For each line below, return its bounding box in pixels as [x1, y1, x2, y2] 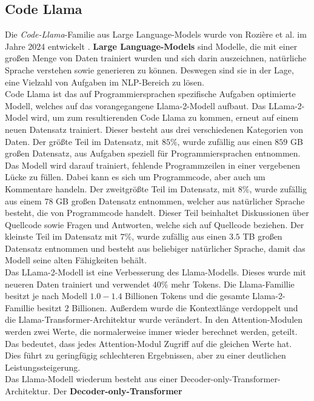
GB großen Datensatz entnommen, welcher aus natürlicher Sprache [56, 194, 305, 207]
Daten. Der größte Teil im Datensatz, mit [5, 135, 159, 147]
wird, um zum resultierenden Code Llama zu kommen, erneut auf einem [30, 111, 299, 124]
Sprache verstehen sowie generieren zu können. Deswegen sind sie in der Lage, [5, 63, 294, 76]
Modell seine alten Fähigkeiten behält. [5, 254, 147, 266]
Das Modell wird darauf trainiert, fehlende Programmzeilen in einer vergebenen [5, 158, 300, 171]
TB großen [242, 230, 282, 243]
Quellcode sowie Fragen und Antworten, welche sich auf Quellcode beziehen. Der [5, 218, 304, 231]
